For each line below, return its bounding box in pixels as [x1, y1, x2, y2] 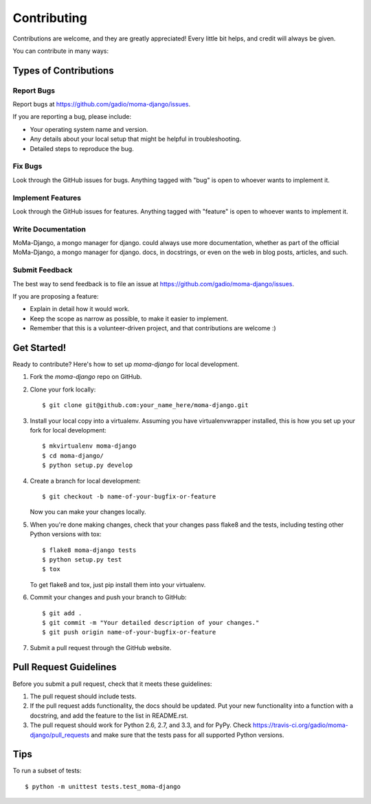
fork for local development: [30, 426, 106, 435]
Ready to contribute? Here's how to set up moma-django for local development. [12, 360, 240, 369]
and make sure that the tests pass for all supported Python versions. [90, 731, 284, 739]
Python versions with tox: [30, 530, 102, 538]
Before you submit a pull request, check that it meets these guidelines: [12, 680, 212, 688]
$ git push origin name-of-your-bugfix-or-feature [42, 628, 216, 636]
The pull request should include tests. [30, 692, 137, 700]
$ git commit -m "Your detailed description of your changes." [42, 619, 260, 626]
